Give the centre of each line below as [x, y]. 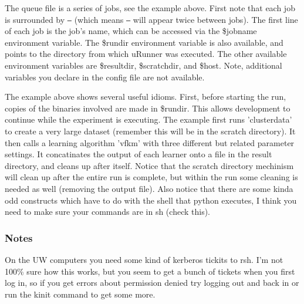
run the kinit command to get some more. [80, 294]
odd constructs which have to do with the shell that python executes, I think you [151, 200]
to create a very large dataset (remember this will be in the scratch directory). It [150, 131]
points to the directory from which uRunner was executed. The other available [146, 54]
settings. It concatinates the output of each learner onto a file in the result [139, 154]
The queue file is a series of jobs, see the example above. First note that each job [150, 8]
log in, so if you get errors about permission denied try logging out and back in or [152, 283]
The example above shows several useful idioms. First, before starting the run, [146, 97]
